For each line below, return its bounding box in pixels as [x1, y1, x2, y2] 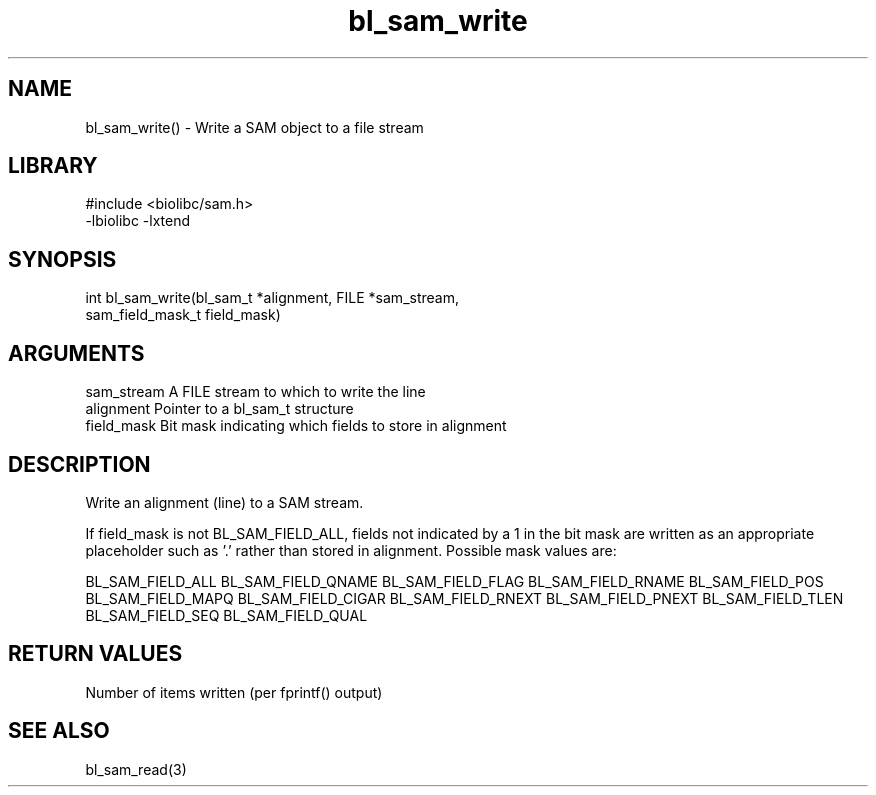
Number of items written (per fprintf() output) [85, 683, 383, 701]
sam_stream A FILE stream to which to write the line [85, 383, 426, 401]
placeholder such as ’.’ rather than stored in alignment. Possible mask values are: [85, 541, 617, 559]
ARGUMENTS [8, 340, 145, 366]
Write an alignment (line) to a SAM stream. [85, 493, 364, 511]
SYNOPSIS [8, 246, 117, 272]
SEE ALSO [8, 718, 110, 744]
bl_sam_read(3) [85, 760, 187, 778]
